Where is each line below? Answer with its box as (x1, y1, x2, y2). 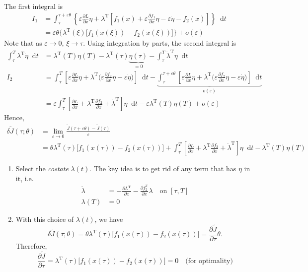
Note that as (4, 38, 42, 48)
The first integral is (4, 1, 63, 11)
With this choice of (15, 214, 74, 224)
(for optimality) (185, 258, 233, 265)
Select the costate (15, 163, 69, 174)
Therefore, (15, 240, 47, 251)
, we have (94, 214, 123, 224)
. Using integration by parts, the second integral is (83, 38, 236, 48)
